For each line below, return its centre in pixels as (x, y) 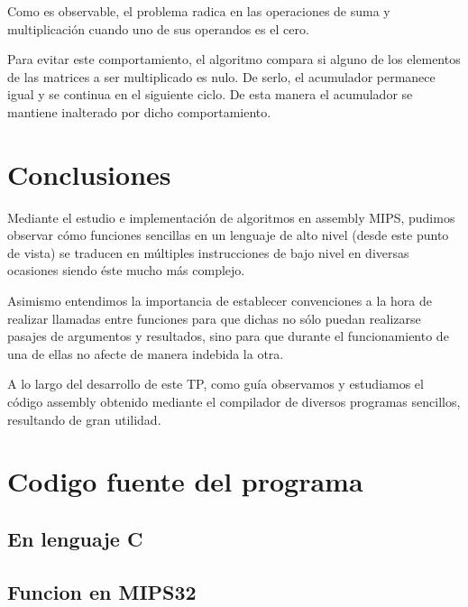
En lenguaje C (75, 538)
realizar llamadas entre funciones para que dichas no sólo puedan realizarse (214, 318)
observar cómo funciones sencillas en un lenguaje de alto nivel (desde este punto (228, 235)
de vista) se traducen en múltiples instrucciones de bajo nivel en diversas (208, 252)
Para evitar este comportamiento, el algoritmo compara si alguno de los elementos (234, 59)
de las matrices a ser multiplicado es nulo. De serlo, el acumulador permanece (221, 76)
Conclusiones (89, 174)
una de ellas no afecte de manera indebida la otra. (146, 353)
